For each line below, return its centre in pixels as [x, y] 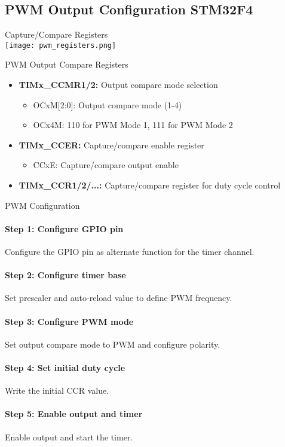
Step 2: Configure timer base [65, 275]
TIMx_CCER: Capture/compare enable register [111, 145]
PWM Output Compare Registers [67, 64]
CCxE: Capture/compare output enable [106, 165]
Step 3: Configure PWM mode [69, 321]
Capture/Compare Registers [56, 34]
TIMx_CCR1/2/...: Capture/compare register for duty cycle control [150, 185]
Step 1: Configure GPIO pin [64, 228]
